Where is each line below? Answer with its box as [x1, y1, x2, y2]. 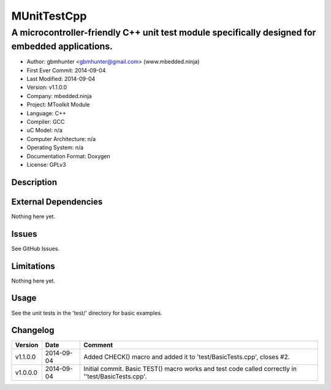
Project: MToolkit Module [26, 101, 90, 109]
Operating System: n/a [26, 144, 84, 151]
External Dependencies [11, 196, 103, 207]
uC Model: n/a [26, 126, 63, 134]
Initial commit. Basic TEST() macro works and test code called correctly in [83, 365, 297, 373]
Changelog [11, 325, 55, 335]
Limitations [11, 261, 55, 271]
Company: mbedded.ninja [26, 92, 92, 99]
